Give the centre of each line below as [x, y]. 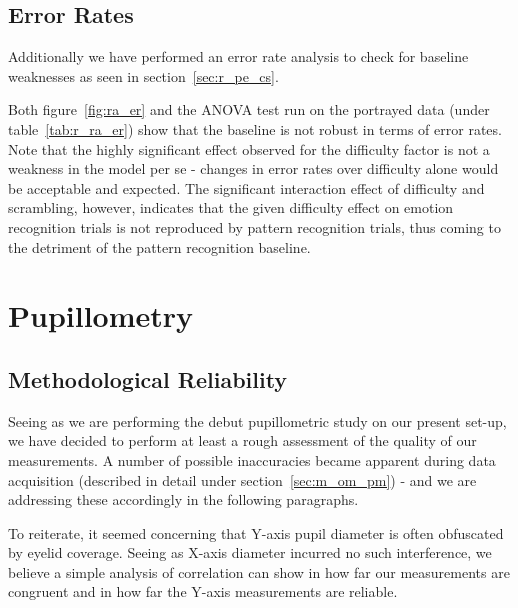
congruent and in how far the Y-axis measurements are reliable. [203, 591]
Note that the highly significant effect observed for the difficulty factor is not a [249, 148]
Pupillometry [101, 315]
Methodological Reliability [148, 378]
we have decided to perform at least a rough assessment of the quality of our [242, 440]
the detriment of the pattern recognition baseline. [159, 246]
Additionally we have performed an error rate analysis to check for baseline [238, 56]
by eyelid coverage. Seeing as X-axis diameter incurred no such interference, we [250, 552]
